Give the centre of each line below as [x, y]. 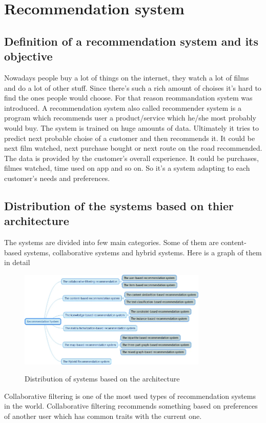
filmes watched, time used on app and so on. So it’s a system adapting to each [127, 168]
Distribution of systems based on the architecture [102, 379]
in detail [17, 262]
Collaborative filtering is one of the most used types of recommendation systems [130, 396]
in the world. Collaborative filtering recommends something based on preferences [131, 406]
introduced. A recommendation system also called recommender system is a [123, 107]
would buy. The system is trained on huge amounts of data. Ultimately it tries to [132, 127]
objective [28, 56]
